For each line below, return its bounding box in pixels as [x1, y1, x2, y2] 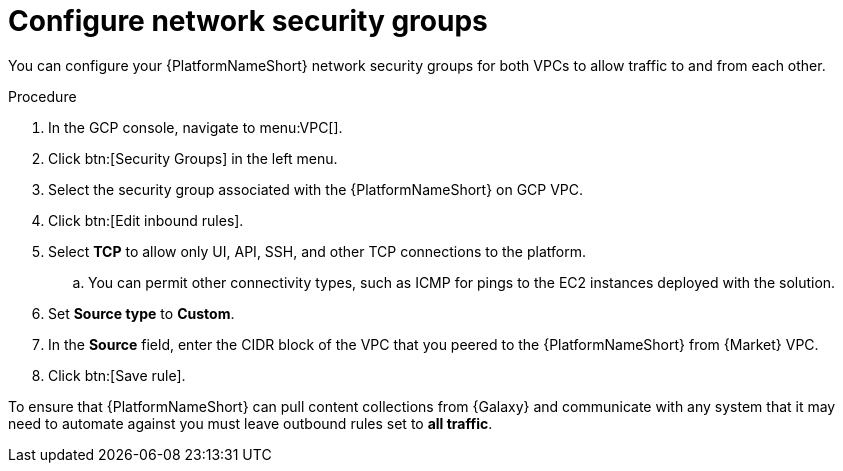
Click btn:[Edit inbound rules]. [48, 211, 244, 229]
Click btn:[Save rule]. [48, 366, 186, 384]
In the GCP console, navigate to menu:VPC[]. [48, 118, 343, 136]
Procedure [8, 87, 77, 105]
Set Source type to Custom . [48, 304, 235, 322]
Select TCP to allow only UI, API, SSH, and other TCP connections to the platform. [48, 242, 586, 260]
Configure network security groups [8, 4, 488, 38]
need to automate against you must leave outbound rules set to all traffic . [8, 414, 493, 432]
